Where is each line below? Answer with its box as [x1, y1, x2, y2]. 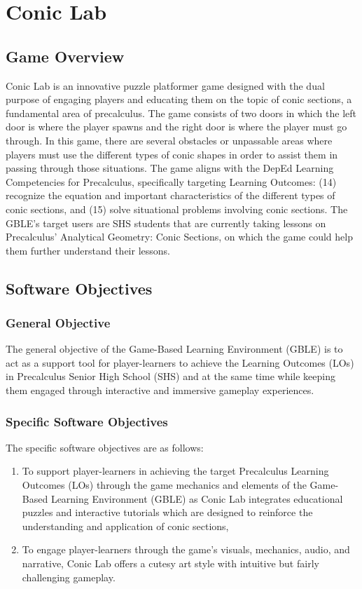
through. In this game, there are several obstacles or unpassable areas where [6, 133, 333, 147]
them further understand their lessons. [6, 243, 170, 257]
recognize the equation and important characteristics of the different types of [6, 188, 335, 203]
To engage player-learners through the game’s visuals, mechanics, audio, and [22, 542, 350, 557]
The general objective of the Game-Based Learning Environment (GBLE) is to [6, 341, 343, 356]
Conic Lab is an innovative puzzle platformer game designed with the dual [6, 78, 325, 93]
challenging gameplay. [22, 569, 116, 584]
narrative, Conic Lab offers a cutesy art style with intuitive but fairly [22, 556, 319, 571]
